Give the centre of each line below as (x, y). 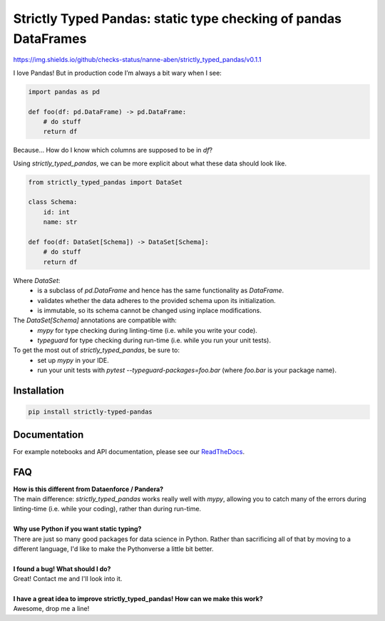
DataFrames (50, 39)
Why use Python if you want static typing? (77, 529)
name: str (60, 222)
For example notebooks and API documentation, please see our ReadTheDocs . (129, 451)
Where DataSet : (37, 280)
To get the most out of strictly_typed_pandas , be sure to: (96, 350)
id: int (57, 212)
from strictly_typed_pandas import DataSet (106, 182)
